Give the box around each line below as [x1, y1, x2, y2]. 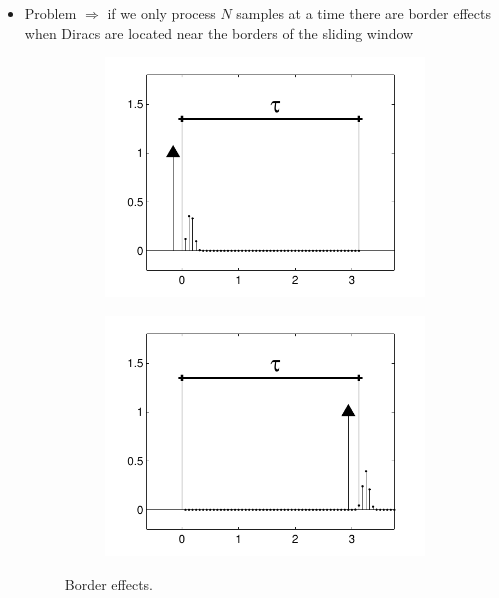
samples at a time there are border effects [236, 3, 491, 23]
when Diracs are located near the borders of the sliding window [24, 22, 414, 43]
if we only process [107, 3, 216, 23]
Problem [24, 3, 77, 23]
